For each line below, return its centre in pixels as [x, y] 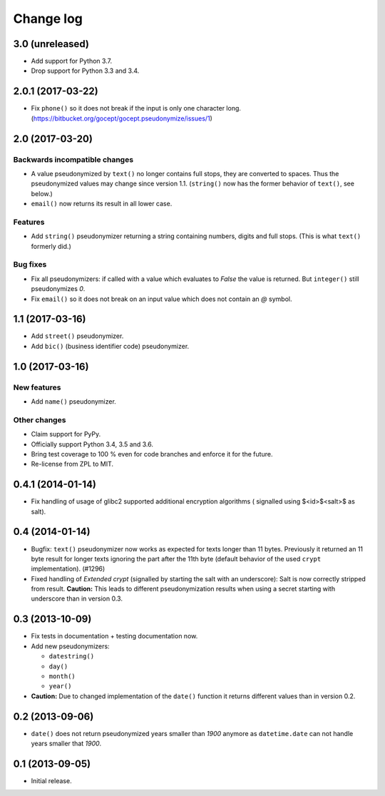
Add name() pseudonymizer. [74, 401]
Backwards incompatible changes [73, 159]
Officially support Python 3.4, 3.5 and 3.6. [92, 444]
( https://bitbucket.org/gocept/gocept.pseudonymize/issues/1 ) [122, 118]
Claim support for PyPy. [66, 434]
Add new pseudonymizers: [70, 646]
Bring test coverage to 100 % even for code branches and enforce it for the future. [152, 454]
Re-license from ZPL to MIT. [72, 464]
